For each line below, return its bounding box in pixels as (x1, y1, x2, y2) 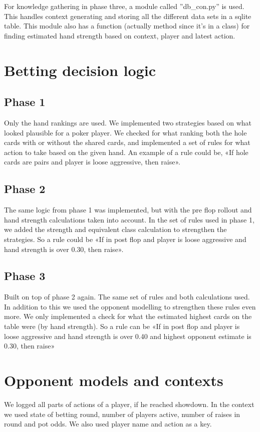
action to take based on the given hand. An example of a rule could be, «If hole (4, 146, 248, 157)
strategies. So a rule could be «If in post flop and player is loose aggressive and (4, 233, 246, 244)
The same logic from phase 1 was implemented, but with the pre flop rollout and (4, 204, 252, 215)
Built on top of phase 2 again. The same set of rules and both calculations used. (4, 291, 250, 302)
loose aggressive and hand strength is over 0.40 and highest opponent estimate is (4, 330, 251, 341)
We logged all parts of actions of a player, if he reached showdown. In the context (4, 398, 254, 409)
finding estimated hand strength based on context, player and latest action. (4, 30, 235, 40)
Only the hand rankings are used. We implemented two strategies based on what (4, 117, 251, 127)
